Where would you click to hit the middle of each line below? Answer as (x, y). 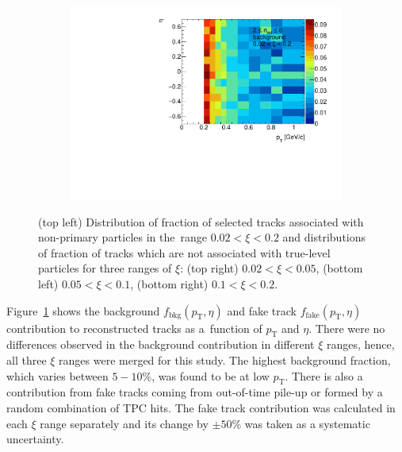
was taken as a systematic (307, 423)
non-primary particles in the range (123, 237)
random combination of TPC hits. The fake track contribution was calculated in (201, 408)
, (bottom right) (169, 284)
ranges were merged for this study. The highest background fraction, (225, 360)
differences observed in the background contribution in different (161, 344)
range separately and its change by (124, 423)
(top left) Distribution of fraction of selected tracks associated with (201, 221)
